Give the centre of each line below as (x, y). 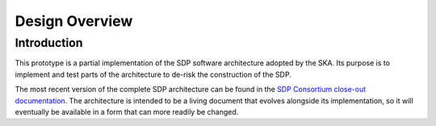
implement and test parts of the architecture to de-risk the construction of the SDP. (153, 74)
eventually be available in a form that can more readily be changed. (127, 111)
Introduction (49, 43)
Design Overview (74, 21)
